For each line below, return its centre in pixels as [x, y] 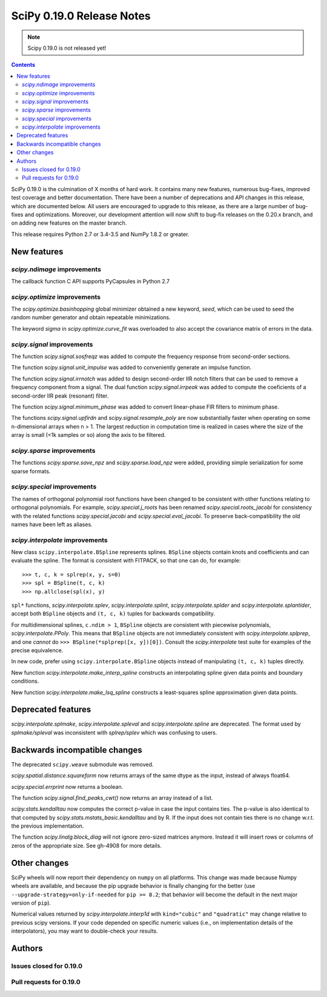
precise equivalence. [37, 650]
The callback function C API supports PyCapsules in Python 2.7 [91, 281]
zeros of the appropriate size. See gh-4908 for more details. [86, 845]
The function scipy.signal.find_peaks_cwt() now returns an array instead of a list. [112, 797]
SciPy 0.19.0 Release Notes [81, 16]
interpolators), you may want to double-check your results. [85, 931]
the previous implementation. [48, 826]
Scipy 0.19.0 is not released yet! [67, 48]
